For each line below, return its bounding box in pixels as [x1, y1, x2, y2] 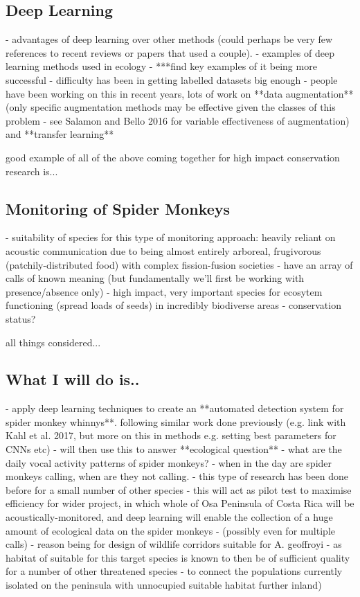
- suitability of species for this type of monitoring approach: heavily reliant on [6, 230, 336, 244]
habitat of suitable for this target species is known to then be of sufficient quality [6, 550, 350, 564]
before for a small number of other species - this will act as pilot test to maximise [6, 482, 352, 497]
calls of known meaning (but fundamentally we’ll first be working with [6, 271, 305, 285]
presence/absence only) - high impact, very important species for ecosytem [6, 284, 323, 298]
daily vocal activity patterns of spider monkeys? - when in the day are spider [6, 455, 332, 470]
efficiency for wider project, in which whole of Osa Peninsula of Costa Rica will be [6, 496, 354, 510]
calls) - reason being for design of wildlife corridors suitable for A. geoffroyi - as [6, 537, 342, 551]
